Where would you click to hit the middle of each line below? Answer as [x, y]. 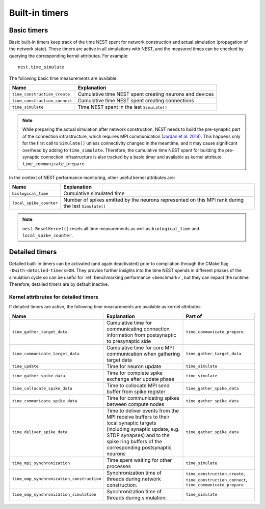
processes [119, 466]
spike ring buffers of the [134, 441]
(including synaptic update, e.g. [143, 429]
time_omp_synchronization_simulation [54, 494]
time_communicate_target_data [46, 354]
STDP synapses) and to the [138, 435]
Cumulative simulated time [94, 193]
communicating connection [138, 329]
